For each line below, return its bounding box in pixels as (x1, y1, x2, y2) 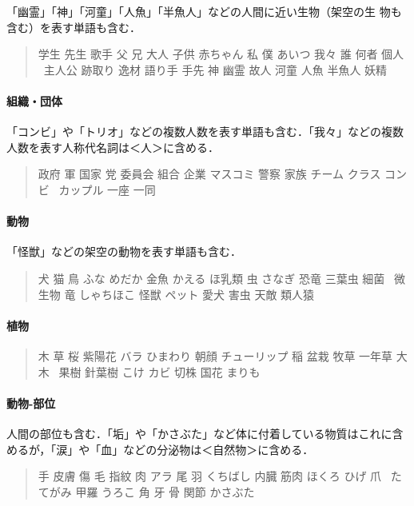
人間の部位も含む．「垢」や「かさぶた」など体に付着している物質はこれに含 (6, 424, 404, 441)
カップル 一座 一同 (58, 181, 156, 197)
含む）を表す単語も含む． (6, 18, 141, 35)
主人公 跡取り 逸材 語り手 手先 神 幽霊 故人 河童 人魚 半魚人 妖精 (43, 61, 388, 78)
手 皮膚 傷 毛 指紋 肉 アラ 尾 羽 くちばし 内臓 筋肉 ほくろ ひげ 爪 (38, 468, 382, 484)
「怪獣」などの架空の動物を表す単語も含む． (6, 243, 241, 260)
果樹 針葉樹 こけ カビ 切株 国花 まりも (58, 363, 261, 380)
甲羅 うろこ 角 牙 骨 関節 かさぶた (75, 483, 255, 500)
